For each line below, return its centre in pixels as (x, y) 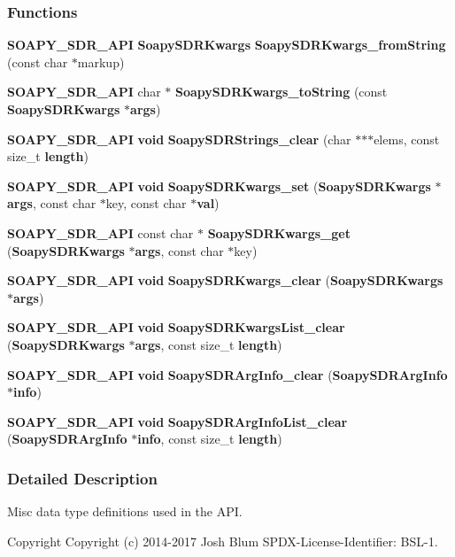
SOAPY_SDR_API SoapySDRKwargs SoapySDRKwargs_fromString (227, 45)
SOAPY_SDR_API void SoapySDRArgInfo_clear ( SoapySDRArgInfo (227, 374)
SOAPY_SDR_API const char (100, 232)
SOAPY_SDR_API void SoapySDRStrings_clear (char (179, 139)
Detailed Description (82, 478)
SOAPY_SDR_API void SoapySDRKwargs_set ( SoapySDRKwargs (219, 186)
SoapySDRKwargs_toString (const (281, 92)
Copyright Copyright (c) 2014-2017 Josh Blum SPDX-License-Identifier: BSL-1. (223, 541)
